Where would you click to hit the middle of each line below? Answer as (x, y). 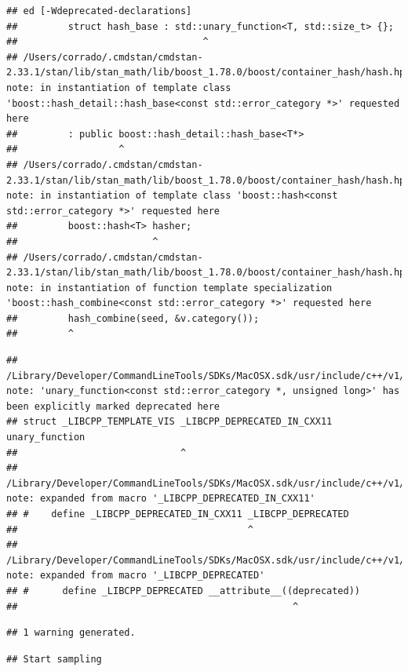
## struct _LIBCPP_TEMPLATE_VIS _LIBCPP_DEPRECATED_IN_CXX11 (169, 422)
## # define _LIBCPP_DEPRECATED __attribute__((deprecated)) (184, 591)
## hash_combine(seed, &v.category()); (133, 318)
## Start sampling (54, 659)
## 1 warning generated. (71, 633)
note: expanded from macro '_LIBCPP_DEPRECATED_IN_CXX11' (161, 499)
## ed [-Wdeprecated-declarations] (99, 11)
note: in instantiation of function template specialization (169, 288)
